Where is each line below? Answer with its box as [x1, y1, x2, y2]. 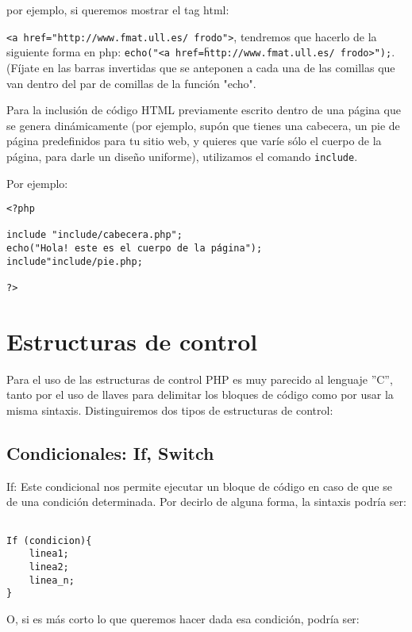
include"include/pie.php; [6, 255, 143, 267]
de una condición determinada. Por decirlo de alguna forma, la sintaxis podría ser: [6, 493, 406, 510]
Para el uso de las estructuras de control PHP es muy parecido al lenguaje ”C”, [6, 370, 393, 387]
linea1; [29, 548, 69, 560]
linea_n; [29, 574, 75, 586]
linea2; [29, 561, 69, 573]
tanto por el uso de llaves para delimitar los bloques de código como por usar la [6, 386, 394, 403]
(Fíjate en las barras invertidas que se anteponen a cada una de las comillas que [6, 59, 395, 75]
